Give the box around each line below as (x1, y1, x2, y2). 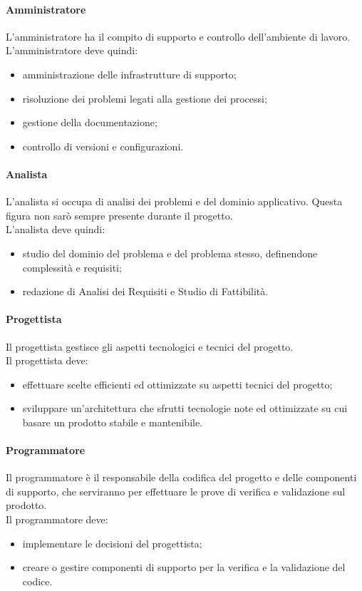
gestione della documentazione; (22, 115, 157, 130)
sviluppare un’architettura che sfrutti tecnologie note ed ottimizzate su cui (22, 401, 348, 416)
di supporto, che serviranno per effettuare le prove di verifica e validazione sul (6, 483, 346, 498)
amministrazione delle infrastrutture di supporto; (22, 66, 237, 81)
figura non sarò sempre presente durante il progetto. (6, 207, 233, 222)
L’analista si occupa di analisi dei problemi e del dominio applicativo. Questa (6, 194, 343, 209)
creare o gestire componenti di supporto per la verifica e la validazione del (22, 560, 346, 575)
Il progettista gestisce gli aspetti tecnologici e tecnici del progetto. (6, 339, 294, 354)
